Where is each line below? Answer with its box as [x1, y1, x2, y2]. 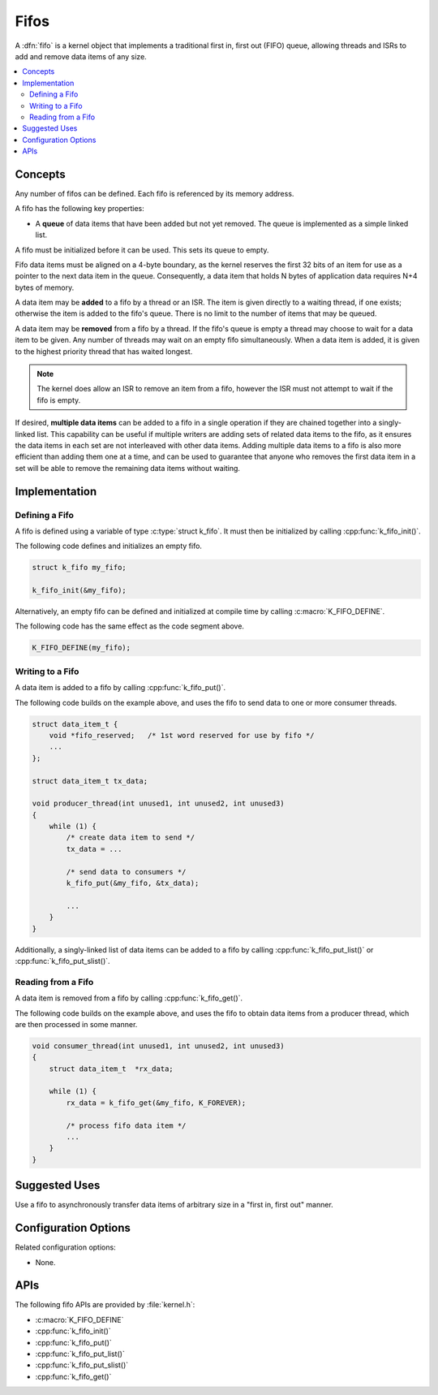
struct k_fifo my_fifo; [32, 563, 127, 572]
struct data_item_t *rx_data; [49, 1064, 174, 1073]
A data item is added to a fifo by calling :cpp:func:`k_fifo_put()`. [15, 683, 226, 693]
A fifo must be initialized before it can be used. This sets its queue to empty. [15, 244, 269, 255]
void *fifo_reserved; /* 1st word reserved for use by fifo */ [49, 731, 315, 740]
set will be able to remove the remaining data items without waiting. [15, 463, 241, 473]
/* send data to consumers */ [66, 867, 187, 876]
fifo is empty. [36, 395, 81, 405]
